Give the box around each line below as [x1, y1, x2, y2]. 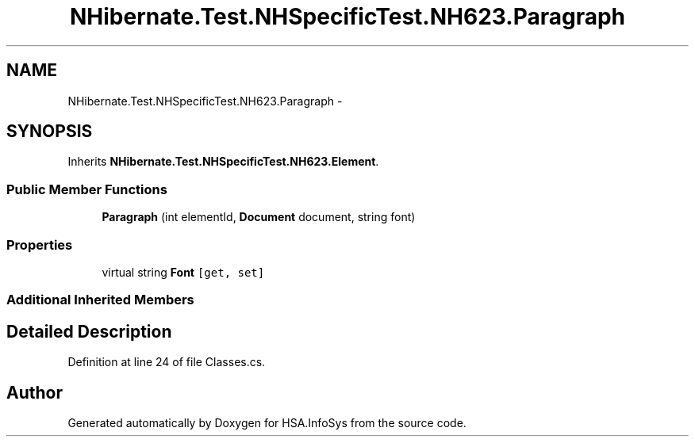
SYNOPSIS [6, 121, 93, 142]
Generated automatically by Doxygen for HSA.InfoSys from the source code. [67, 416, 467, 430]
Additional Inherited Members [6, 292, 194, 308]
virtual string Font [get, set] [102, 265, 265, 279]
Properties [6, 236, 73, 253]
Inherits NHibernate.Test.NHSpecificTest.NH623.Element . [67, 155, 379, 169]
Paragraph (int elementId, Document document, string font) [102, 210, 416, 224]
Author [6, 382, 63, 403]
